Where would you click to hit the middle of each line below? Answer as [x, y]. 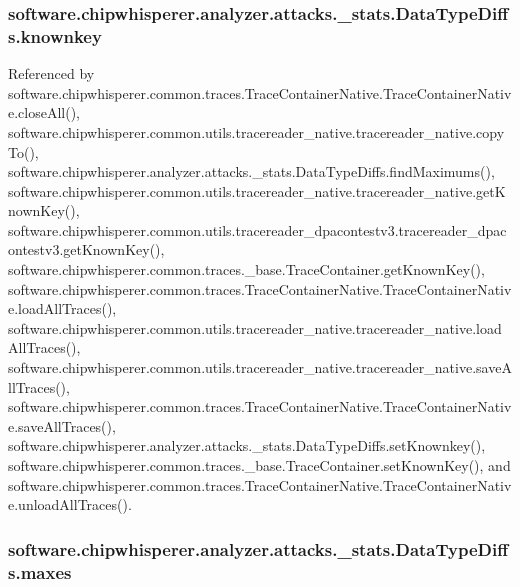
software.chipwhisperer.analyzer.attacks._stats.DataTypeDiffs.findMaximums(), [251, 171]
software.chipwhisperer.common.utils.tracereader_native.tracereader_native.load [255, 327]
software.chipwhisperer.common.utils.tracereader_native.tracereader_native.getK [257, 190]
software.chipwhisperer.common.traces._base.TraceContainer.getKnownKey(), [246, 269]
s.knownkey [55, 35]
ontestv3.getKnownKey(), [86, 249]
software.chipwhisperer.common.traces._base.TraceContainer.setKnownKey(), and [259, 465]
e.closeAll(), [44, 112]
